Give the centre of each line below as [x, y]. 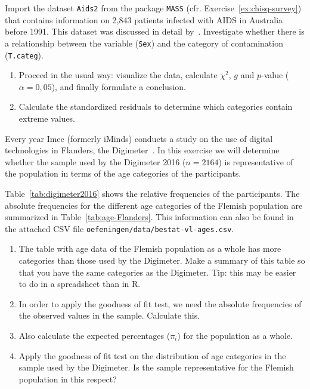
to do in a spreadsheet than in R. [80, 284]
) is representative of [256, 161]
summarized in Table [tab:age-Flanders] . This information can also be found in [149, 217]
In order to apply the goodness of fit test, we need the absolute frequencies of [160, 303]
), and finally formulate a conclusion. [119, 86]
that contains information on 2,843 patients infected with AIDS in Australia [144, 19]
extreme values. [47, 118]
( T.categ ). [24, 55]
